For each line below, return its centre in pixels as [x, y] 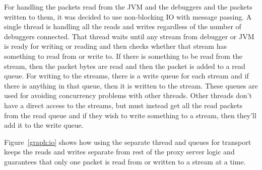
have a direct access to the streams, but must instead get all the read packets [123, 105]
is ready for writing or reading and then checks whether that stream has [115, 46]
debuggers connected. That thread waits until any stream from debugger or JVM [129, 36]
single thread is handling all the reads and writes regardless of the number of [123, 26]
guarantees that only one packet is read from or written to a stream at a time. [125, 161]
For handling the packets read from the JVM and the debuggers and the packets [128, 7]
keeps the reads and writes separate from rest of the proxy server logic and [119, 152]
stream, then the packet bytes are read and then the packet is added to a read [125, 66]
